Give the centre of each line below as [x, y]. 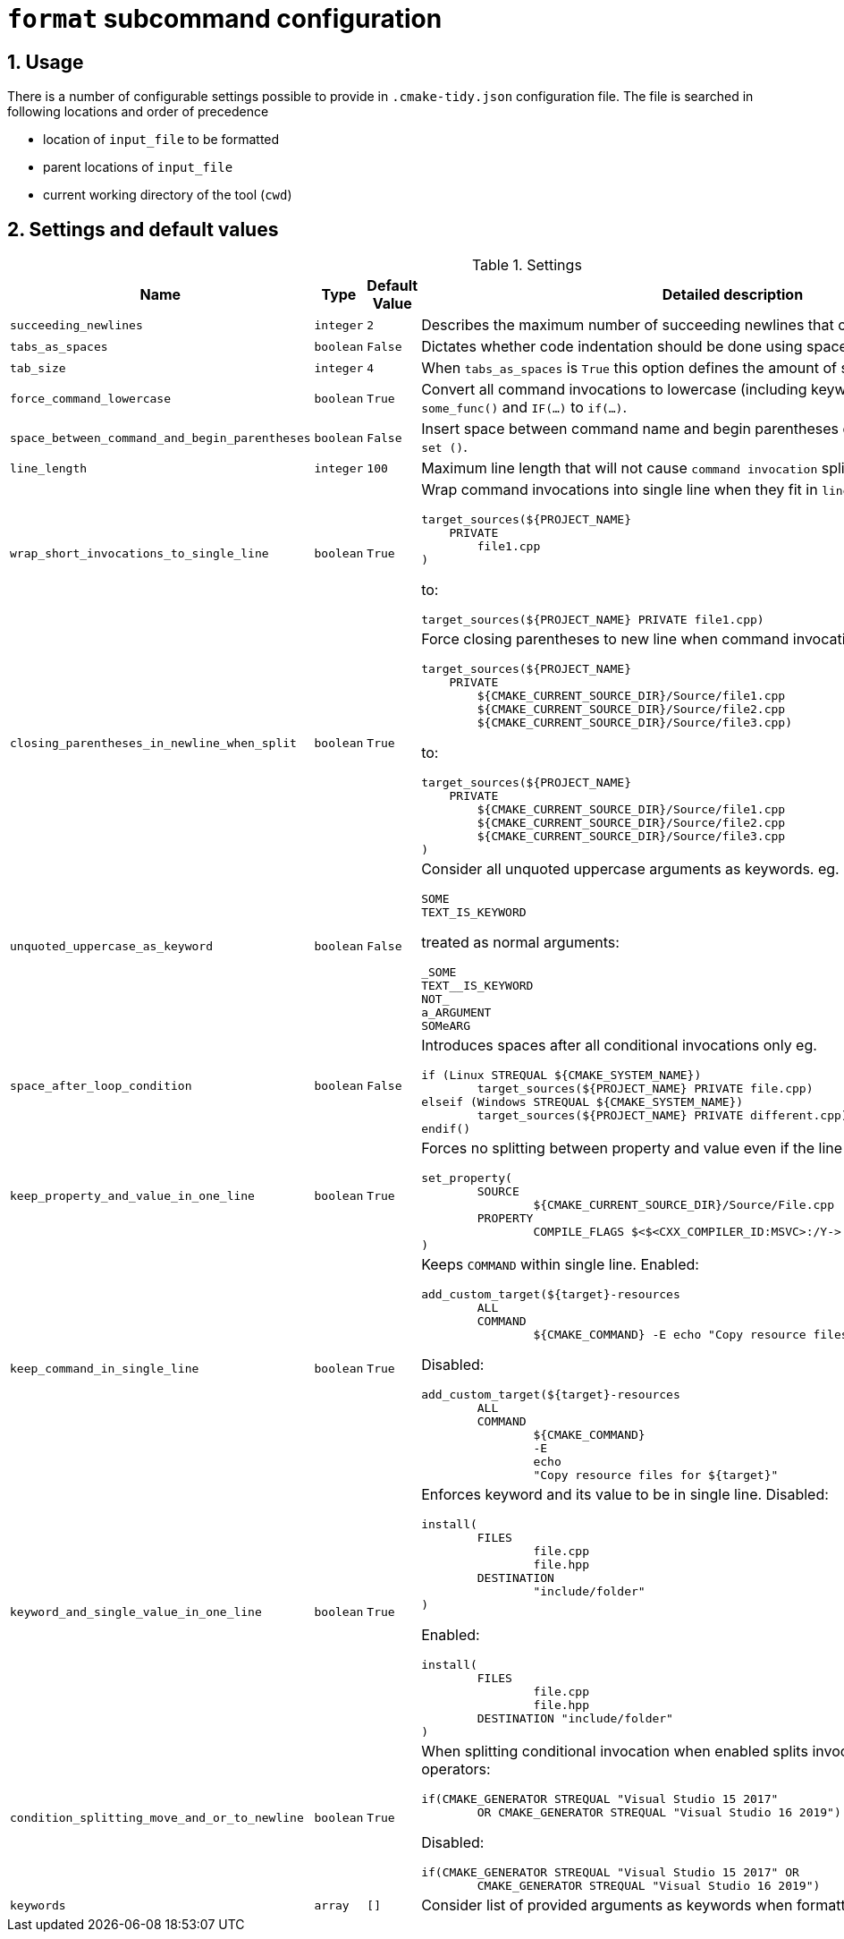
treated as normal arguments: [520, 943]
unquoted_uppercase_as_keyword [111, 947]
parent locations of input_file [138, 167]
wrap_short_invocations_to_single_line [139, 554]
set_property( [467, 1178]
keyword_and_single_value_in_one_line [136, 1612]
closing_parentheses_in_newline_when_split [153, 744]
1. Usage [46, 62]
